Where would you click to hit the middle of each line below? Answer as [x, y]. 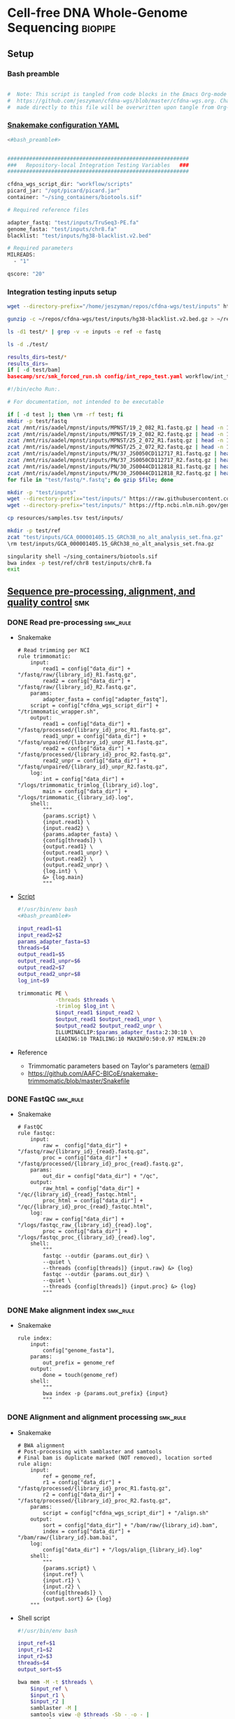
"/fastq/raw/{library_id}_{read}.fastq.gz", [83, 1151]
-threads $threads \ [85, 1000]
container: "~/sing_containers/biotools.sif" [74, 198]
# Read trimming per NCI [54, 651]
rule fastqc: [36, 1133]
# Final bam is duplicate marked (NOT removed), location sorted [114, 1458]
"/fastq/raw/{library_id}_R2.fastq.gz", [77, 687]
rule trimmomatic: [44, 657]
